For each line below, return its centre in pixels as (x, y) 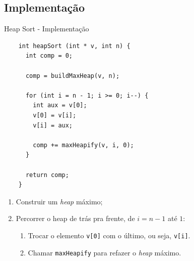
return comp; (47, 175)
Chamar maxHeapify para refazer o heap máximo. (105, 252)
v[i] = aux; (53, 125)
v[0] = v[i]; (55, 115)
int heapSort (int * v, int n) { (74, 46)
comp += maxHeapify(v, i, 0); (83, 145)
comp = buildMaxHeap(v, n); (73, 76)
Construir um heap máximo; (59, 201)
